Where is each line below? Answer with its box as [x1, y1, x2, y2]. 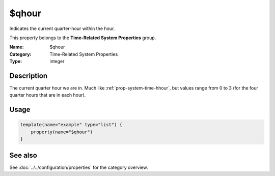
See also [9, 151, 38, 160]
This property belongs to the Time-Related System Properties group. [9, 35, 156, 41]
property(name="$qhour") [31, 129, 93, 135]
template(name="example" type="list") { [20, 122, 122, 128]
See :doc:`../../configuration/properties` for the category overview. [9, 164, 148, 170]
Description [9, 71, 48, 80]
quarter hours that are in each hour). [9, 92, 86, 98]
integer [49, 58, 65, 65]
